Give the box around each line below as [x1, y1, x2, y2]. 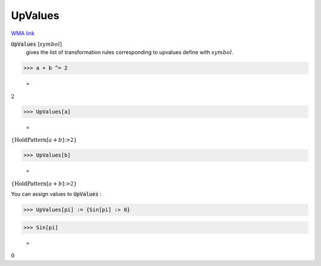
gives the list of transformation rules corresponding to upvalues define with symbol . [26, 49, 234, 56]
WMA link [11, 30, 35, 37]
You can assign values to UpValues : [11, 191, 102, 198]
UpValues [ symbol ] [11, 40, 62, 47]
